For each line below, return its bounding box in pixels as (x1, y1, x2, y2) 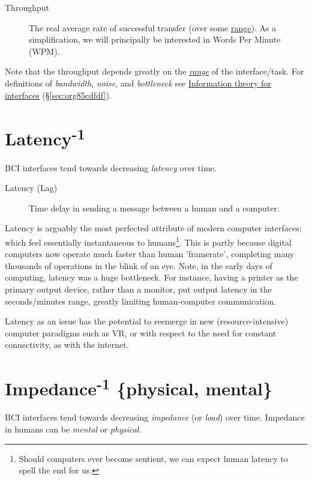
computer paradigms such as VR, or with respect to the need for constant (5, 326, 277, 339)
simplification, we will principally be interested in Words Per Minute (29, 33, 281, 46)
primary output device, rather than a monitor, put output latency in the (5, 283, 272, 296)
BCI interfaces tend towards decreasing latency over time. (5, 161, 217, 174)
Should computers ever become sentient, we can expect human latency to (19, 452, 288, 464)
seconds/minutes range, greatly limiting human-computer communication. (5, 294, 277, 307)
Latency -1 (5, 124, 85, 151)
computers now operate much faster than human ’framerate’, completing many (5, 248, 295, 260)
